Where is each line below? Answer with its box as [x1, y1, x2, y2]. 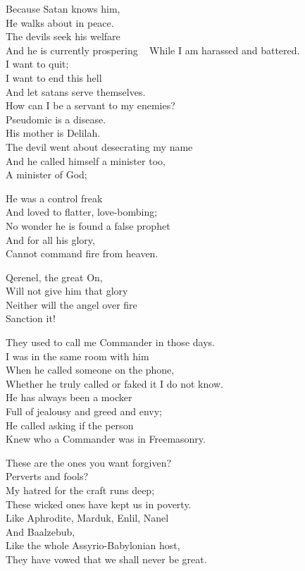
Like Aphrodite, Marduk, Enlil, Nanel [6, 510, 169, 525]
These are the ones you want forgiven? [6, 455, 172, 469]
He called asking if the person [6, 417, 134, 432]
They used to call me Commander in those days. [6, 335, 215, 350]
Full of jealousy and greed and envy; [6, 404, 163, 419]
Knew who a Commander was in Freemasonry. [6, 431, 206, 446]
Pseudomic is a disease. [6, 111, 106, 126]
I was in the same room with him [6, 348, 149, 363]
